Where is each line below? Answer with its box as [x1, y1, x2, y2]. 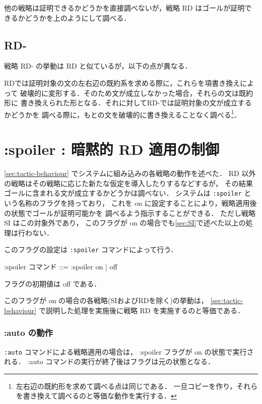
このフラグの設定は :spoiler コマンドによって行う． [4, 244, 178, 255]
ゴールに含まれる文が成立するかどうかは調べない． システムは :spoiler [4, 188, 242, 198]
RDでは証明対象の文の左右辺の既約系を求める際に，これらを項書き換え [4, 77, 240, 88]
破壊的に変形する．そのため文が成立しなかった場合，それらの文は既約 [20, 87, 253, 98]
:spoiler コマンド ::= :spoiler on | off [4, 261, 117, 272]
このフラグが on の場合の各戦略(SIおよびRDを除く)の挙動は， [4, 295, 208, 306]
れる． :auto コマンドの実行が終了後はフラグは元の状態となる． [4, 356, 215, 367]
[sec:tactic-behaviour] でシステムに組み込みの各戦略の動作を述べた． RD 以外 [4, 168, 256, 179]
